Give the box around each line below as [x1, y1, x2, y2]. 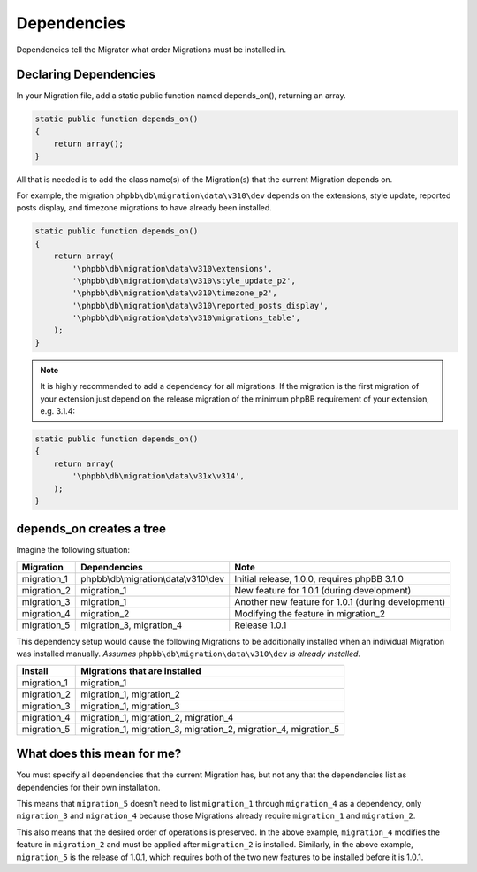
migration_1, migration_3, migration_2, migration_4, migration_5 [80, 723, 340, 735]
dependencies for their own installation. [16, 782, 161, 792]
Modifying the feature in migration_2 [234, 607, 386, 619]
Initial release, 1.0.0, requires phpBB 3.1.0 [234, 572, 404, 585]
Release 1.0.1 [234, 619, 287, 631]
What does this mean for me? [16, 746, 182, 761]
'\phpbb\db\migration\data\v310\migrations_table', [72, 313, 301, 323]
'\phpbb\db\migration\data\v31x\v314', [72, 471, 245, 481]
